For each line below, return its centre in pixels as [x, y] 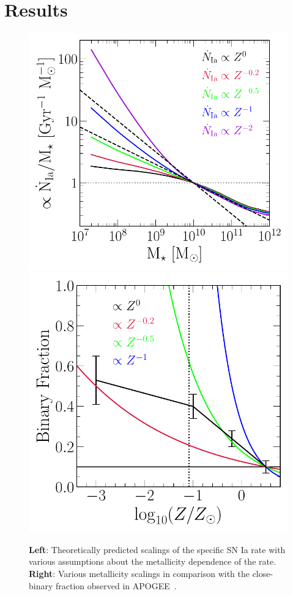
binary [41, 585]
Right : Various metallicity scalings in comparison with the [139, 573]
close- [263, 573]
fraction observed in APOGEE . [116, 585]
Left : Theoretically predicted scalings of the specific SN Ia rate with [157, 549]
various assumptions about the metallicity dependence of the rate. [153, 561]
